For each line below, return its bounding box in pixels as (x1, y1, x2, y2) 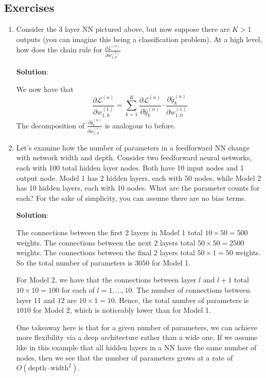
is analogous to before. (104, 120, 175, 130)
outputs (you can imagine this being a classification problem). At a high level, (16, 33, 262, 44)
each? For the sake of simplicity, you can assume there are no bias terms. (16, 192, 246, 203)
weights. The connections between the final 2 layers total (16, 247, 195, 258)
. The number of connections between (132, 284, 250, 295)
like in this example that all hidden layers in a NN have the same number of (16, 342, 257, 352)
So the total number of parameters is (16, 257, 133, 268)
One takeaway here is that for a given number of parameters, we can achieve (16, 322, 257, 332)
